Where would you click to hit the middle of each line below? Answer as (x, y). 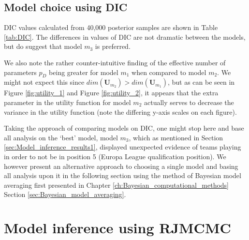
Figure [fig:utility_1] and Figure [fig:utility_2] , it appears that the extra (111, 93)
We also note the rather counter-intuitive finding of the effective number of (115, 62)
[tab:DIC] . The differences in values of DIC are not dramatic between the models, (125, 37)
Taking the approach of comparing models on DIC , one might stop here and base (124, 128)
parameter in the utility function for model (67, 102)
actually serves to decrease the (189, 102)
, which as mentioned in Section (176, 137)
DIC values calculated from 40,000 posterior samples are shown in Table (111, 27)
